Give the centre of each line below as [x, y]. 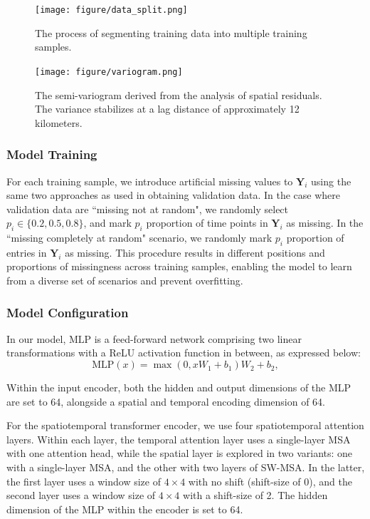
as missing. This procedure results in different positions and [195, 252]
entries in [27, 252]
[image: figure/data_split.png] [111, 10]
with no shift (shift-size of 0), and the [270, 481]
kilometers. [59, 122]
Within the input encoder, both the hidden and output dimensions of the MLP [179, 387]
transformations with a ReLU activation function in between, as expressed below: [184, 353]
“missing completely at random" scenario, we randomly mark [139, 238]
